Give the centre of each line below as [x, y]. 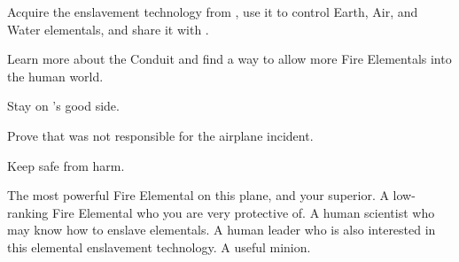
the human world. [55, 76]
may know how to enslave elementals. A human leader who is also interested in [222, 230]
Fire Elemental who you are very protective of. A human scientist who [244, 212]
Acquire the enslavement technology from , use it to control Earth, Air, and [213, 12]
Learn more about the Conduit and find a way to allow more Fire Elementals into [229, 59]
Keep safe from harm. [66, 165]
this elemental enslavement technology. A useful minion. [159, 247]
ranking [28, 212]
